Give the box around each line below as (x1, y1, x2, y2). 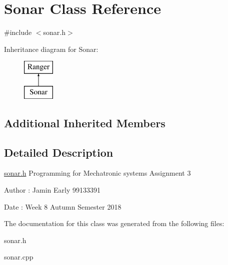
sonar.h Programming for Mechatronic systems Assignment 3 (4, 168, 191, 178)
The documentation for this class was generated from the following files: (4, 218, 224, 229)
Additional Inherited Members (4, 115, 165, 130)
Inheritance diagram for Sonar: (4, 43, 98, 54)
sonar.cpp (4, 252, 33, 262)
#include (4, 27, 32, 37)
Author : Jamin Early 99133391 (4, 185, 101, 195)
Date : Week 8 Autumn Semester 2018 (4, 201, 121, 212)
